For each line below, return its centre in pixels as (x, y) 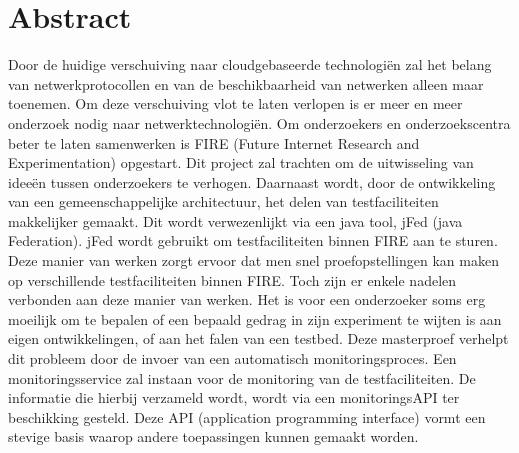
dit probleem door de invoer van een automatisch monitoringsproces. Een (232, 358)
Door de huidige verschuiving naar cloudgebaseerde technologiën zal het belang (250, 64)
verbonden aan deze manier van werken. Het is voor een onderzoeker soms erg (247, 299)
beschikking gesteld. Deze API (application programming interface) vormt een (247, 416)
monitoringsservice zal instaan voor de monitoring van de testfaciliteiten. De (242, 377)
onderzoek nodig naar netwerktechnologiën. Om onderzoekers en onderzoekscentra (259, 122)
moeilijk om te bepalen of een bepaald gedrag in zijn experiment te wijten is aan (255, 318)
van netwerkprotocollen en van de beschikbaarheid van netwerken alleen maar (246, 83)
